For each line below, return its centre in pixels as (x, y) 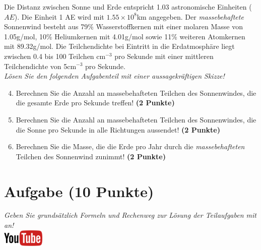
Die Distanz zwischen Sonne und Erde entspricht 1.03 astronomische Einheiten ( (128, 7)
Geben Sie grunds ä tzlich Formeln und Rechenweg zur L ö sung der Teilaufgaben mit (130, 215)
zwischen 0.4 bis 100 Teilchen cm (55, 56)
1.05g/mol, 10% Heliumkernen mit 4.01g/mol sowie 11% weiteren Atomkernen (125, 36)
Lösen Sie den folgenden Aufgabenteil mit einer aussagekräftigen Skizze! (114, 76)
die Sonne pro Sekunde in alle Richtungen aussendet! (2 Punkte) (118, 129)
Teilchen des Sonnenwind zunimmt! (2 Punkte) (91, 156)
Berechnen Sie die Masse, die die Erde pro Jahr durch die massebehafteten (130, 146)
